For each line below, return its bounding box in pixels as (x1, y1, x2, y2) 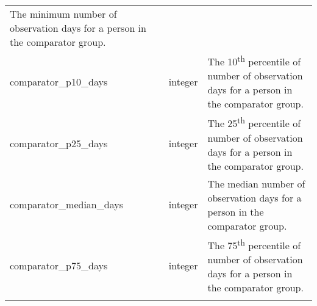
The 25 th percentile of (207, 114, 301, 131)
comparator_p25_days (10, 136, 108, 151)
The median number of (207, 176, 305, 191)
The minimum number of (10, 7, 117, 21)
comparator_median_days (10, 197, 123, 212)
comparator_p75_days (10, 258, 108, 272)
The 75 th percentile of (207, 236, 301, 252)
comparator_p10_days (10, 75, 108, 89)
